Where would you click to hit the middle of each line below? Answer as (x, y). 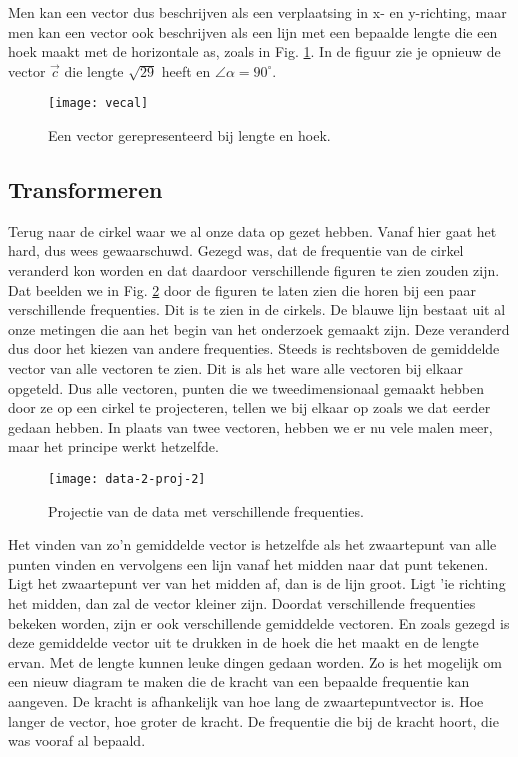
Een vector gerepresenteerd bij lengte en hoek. (189, 135)
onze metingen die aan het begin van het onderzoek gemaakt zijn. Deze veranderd (259, 328)
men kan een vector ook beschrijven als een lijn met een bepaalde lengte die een (253, 31)
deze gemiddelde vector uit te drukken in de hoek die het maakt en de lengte (243, 642)
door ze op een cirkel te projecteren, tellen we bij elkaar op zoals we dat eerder (249, 407)
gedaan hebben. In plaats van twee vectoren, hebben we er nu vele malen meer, (250, 426)
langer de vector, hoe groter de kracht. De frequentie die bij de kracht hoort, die (253, 720)
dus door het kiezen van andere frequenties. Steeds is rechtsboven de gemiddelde (254, 348)
